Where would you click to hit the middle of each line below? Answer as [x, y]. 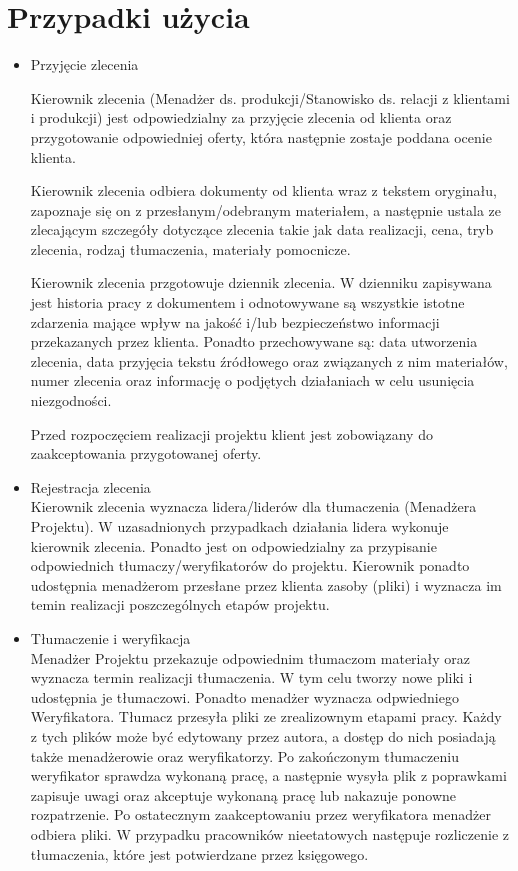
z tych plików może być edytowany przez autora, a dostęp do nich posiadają [263, 735]
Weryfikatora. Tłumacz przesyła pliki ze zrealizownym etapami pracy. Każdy [266, 716]
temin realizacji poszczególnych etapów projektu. [180, 604]
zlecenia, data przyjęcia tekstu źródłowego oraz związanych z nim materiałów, [269, 360]
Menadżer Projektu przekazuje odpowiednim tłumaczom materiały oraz [250, 657]
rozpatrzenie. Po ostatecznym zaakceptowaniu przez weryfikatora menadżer [260, 814]
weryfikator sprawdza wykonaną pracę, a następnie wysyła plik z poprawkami [268, 775]
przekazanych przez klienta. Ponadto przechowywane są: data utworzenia [254, 341]
